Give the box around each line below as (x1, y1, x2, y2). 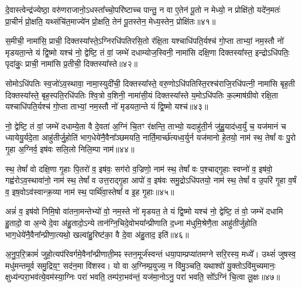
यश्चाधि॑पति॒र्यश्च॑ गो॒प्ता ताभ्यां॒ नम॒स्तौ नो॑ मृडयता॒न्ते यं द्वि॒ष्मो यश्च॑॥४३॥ (5, 100, 208, 112)
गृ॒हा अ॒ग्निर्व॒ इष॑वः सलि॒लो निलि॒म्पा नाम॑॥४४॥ (5, 142, 135, 155)
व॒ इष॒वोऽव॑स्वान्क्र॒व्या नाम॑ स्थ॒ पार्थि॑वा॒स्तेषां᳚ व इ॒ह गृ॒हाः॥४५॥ (5, 185, 174, 197)
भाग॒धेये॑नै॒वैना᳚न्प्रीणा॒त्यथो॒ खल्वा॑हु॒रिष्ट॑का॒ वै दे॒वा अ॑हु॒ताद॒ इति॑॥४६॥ (5, 228, 189, 240)
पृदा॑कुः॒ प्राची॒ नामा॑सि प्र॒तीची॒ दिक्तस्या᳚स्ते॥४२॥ (5, 57, 138, 70)
